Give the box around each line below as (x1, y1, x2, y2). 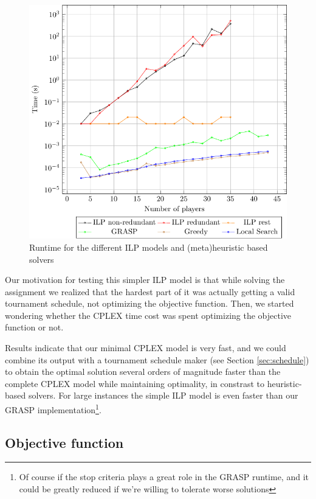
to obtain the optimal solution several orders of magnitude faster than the (5, 365, 281, 378)
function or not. (5, 321, 64, 333)
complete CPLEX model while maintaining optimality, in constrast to (5, 377, 265, 389)
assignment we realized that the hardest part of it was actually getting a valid (5, 285, 295, 298)
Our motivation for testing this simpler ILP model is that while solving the (5, 273, 285, 286)
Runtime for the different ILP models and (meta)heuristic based (29, 240, 268, 253)
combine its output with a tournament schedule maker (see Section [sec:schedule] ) (5, 353, 309, 366)
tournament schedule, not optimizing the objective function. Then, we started (5, 297, 294, 310)
